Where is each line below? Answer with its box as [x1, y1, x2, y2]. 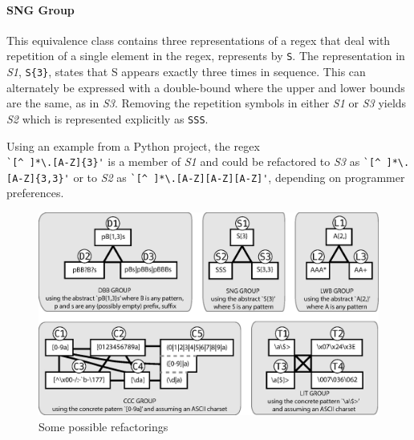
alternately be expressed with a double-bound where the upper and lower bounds [6, 79, 405, 95]
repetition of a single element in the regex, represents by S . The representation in [6, 47, 405, 64]
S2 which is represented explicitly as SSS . [6, 110, 209, 127]
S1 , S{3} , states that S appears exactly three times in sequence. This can [6, 63, 366, 80]
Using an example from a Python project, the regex [6, 137, 260, 154]
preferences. [6, 184, 64, 201]
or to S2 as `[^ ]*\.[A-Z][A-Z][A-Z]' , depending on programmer [73, 168, 405, 185]
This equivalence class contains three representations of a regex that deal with [6, 31, 391, 48]
